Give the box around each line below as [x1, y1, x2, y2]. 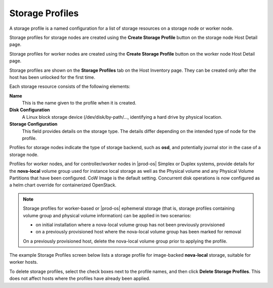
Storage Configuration [9, 121, 58, 127]
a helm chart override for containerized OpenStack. [9, 182, 117, 188]
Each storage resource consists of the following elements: [9, 83, 131, 89]
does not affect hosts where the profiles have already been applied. [9, 275, 151, 281]
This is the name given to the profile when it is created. [22, 100, 136, 106]
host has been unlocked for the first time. [9, 74, 96, 80]
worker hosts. [9, 259, 38, 265]
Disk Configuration [9, 107, 50, 113]
